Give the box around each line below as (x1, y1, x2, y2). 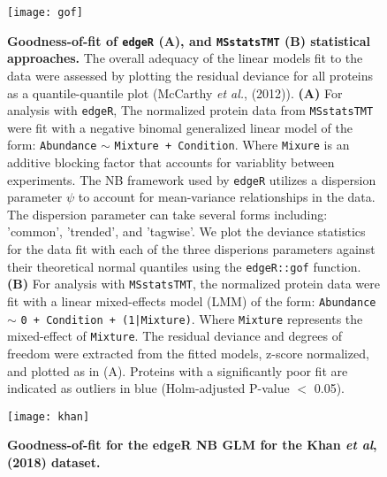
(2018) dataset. (7, 452, 101, 471)
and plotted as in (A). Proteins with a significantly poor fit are (7, 361, 348, 380)
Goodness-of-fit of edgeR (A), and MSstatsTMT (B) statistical (7, 31, 370, 50)
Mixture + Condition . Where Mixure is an (114, 135, 350, 154)
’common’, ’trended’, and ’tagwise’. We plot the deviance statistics (7, 222, 366, 241)
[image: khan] (7, 410, 90, 423)
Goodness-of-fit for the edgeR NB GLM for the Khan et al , (7, 435, 377, 454)
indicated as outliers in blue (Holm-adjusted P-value (7, 379, 290, 397)
